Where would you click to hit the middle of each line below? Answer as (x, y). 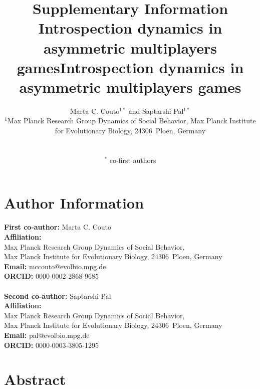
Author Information (74, 203)
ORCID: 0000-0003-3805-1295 (51, 345)
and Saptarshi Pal (156, 111)
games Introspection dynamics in (130, 67)
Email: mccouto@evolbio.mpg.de (55, 266)
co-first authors (133, 160)
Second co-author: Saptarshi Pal (58, 296)
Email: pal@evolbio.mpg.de (47, 335)
